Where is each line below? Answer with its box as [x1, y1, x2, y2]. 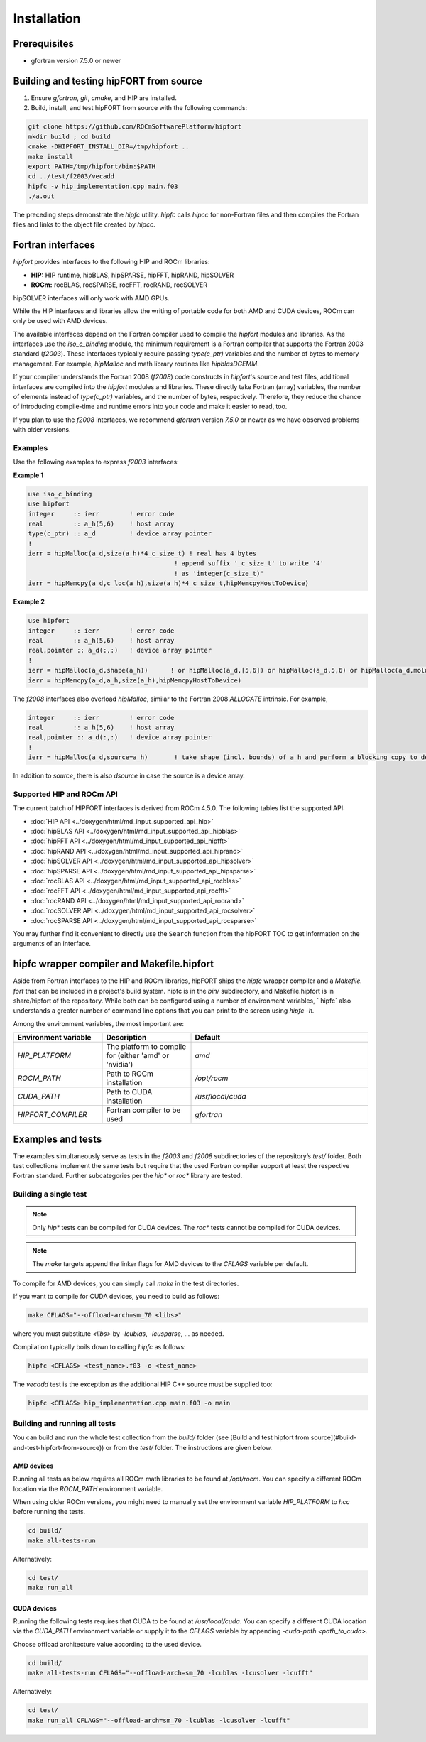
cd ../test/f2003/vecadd [28, 173, 115, 180]
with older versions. [13, 425, 71, 434]
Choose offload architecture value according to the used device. [13, 1640, 202, 1648]
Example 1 [13, 471, 44, 479]
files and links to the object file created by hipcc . [13, 220, 155, 229]
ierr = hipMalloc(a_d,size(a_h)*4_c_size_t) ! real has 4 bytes [28, 550, 257, 557]
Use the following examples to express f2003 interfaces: [13, 458, 179, 467]
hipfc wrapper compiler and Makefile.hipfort [13, 958, 214, 970]
